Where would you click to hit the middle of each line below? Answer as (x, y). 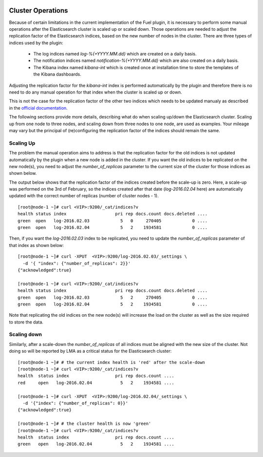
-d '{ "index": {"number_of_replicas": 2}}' (77, 263)
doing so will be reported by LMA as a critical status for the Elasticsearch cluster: (90, 351)
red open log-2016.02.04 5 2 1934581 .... (96, 383)
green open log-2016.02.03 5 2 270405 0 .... (113, 297)
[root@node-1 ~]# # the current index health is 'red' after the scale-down (112, 362)
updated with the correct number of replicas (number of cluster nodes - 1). (84, 196)
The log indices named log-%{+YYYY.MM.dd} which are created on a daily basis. (115, 54)
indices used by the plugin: (36, 43)
